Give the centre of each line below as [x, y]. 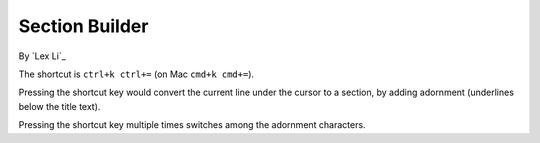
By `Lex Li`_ [42, 56]
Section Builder [83, 26]
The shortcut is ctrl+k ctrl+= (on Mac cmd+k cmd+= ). [136, 74]
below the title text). [59, 106]
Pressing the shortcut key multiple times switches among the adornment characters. [192, 125]
